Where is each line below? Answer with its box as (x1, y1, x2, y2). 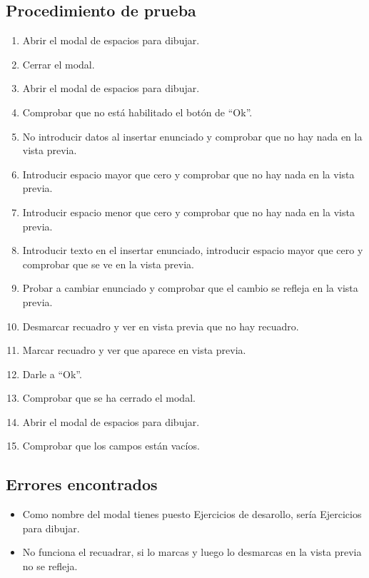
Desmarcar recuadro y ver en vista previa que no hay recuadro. (22, 318, 299, 333)
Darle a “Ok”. (22, 366, 82, 381)
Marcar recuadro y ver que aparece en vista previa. (22, 343, 246, 358)
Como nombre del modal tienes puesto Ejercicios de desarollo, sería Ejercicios (22, 507, 362, 522)
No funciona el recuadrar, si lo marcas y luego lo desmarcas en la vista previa (22, 544, 362, 559)
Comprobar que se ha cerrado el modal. (22, 390, 196, 405)
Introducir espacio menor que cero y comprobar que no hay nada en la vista (22, 204, 355, 219)
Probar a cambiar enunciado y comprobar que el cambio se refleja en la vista (22, 280, 358, 295)
